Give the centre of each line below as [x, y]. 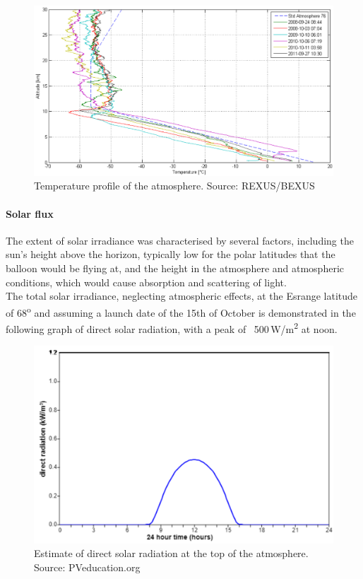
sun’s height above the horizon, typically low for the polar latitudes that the [171, 254]
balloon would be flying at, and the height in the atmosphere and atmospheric [175, 268]
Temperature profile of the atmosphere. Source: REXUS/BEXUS [174, 186]
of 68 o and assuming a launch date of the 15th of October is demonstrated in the [181, 311]
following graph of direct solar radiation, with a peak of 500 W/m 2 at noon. [172, 328]
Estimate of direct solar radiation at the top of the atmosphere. [171, 553]
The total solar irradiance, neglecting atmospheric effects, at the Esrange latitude [182, 296]
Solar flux [30, 213]
